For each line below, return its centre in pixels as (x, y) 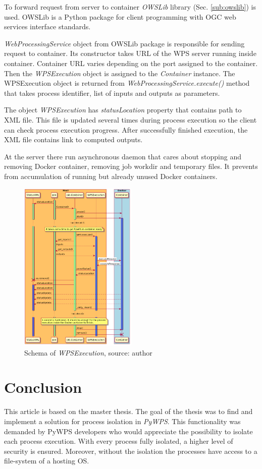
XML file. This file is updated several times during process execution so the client (130, 119)
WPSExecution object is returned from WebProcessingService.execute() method (127, 83)
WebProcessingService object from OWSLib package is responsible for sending (124, 43)
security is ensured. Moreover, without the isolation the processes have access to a (131, 451)
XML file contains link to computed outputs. (73, 139)
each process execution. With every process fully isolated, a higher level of (119, 441)
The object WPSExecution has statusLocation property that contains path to (123, 110)
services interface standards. (47, 26)
